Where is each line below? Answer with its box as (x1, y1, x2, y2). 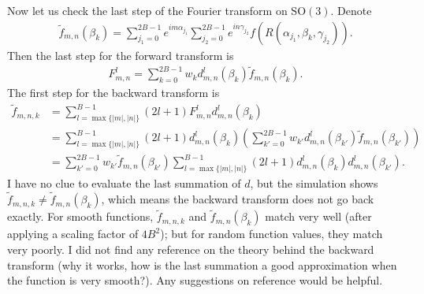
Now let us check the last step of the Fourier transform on (7, 2, 288, 18)
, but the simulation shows (250, 175, 378, 192)
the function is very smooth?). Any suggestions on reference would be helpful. (7, 272, 383, 288)
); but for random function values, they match (160, 225, 383, 242)
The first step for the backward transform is (7, 84, 220, 101)
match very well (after (265, 208, 372, 225)
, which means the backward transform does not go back (101, 191, 374, 207)
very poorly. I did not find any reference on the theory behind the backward (7, 240, 374, 257)
